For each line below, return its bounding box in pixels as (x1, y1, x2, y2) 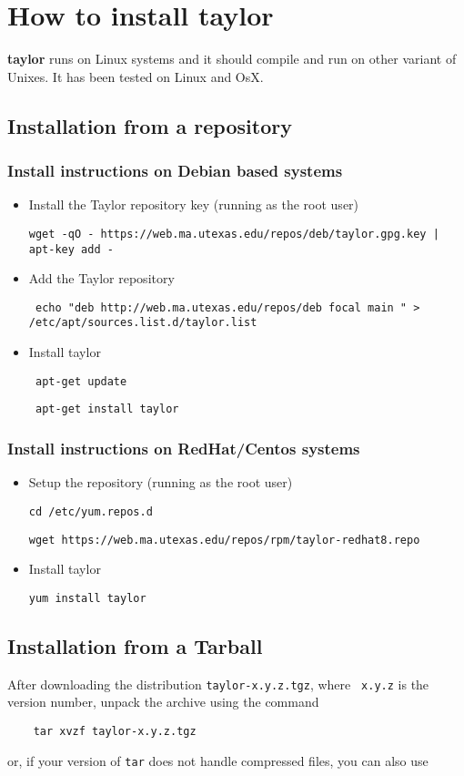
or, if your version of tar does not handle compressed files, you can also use (7, 750, 429, 770)
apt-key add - (28, 242, 114, 256)
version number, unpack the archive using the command (7, 692, 319, 711)
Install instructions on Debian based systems (7, 159, 343, 182)
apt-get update (35, 374, 127, 388)
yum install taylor (28, 591, 146, 605)
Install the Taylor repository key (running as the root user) (28, 195, 359, 214)
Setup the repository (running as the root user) (28, 473, 293, 492)
